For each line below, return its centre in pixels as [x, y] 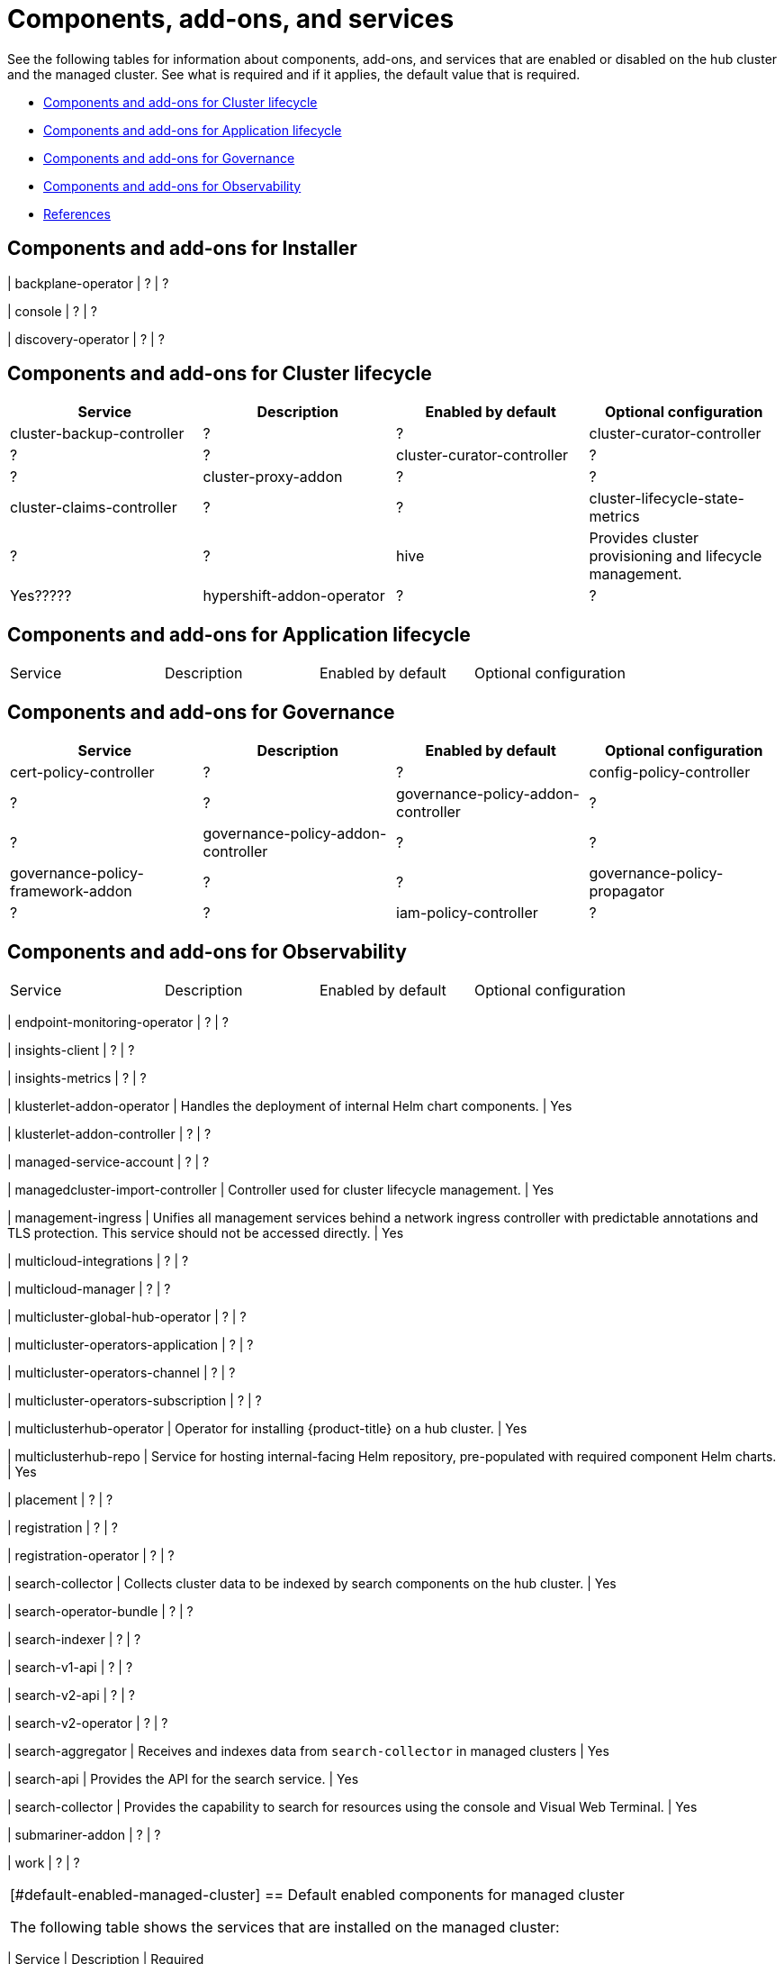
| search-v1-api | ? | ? [70, 1667]
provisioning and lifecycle [676, 556]
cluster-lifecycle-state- [667, 499]
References [77, 214]
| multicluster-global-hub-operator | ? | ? [127, 1316]
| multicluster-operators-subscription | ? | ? [135, 1400]
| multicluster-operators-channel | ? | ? [122, 1372]
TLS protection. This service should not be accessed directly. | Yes [206, 1232]
